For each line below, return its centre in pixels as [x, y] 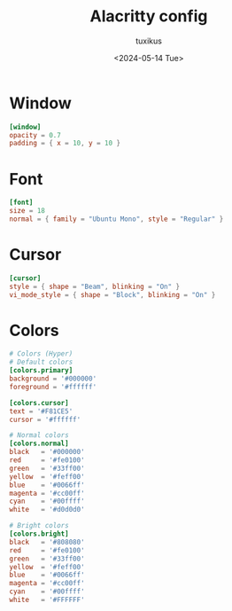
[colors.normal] [39, 444]
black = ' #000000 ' [47, 452]
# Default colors [41, 362]
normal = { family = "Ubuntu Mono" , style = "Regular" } [116, 219]
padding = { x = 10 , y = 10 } [65, 144]
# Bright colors [39, 526]
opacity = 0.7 [35, 135]
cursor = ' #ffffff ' [45, 419]
